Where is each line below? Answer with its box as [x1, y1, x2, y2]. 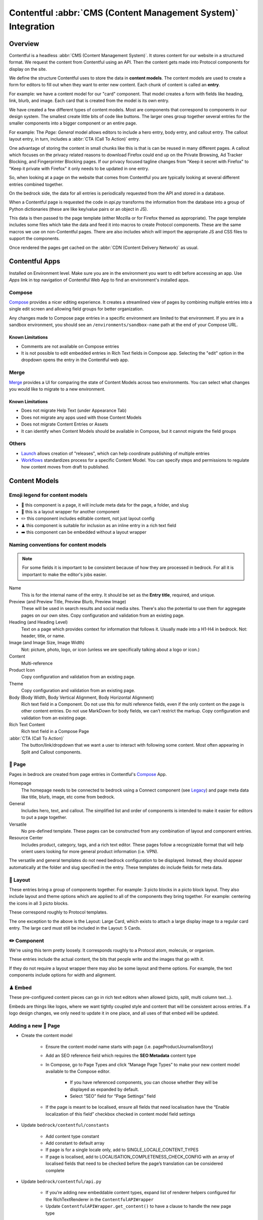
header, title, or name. [21, 633, 65, 639]
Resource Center [9, 835, 43, 841]
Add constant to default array [45, 1140, 105, 1146]
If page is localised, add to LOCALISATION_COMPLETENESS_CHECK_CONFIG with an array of [45, 1154, 234, 1159]
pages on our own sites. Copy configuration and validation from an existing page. [21, 612, 185, 618]
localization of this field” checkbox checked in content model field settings [45, 1111, 195, 1117]
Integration [9, 21, 55, 32]
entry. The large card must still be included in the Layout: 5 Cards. [9, 925, 141, 931]
